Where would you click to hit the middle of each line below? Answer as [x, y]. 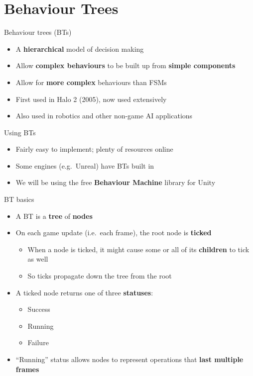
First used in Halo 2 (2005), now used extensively [91, 99]
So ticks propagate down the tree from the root [100, 276]
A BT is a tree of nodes [54, 216]
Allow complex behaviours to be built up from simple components [126, 65]
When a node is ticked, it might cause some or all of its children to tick [138, 249]
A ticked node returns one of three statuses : [84, 292]
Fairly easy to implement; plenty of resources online [94, 149]
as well [38, 259]
